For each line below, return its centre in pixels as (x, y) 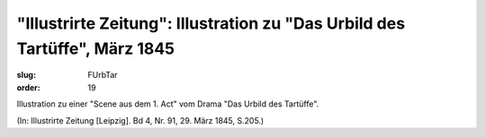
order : (28, 87)
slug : (26, 75)
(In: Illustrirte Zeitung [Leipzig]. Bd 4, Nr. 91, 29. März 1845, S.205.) (140, 120)
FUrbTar (103, 75)
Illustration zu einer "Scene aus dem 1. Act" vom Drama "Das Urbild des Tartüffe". (168, 104)
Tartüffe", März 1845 (96, 48)
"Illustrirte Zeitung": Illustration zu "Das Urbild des (211, 23)
